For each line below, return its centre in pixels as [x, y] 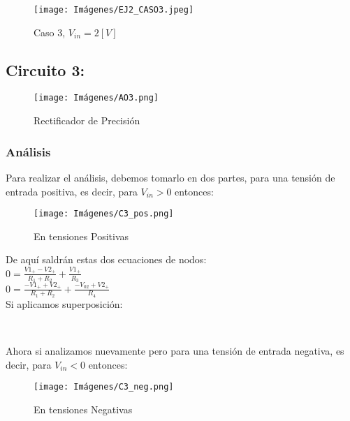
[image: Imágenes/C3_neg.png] [104, 387]
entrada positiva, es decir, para [72, 191]
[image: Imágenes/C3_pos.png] [104, 214]
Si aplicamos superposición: [64, 303]
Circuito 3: [45, 69]
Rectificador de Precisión [87, 120]
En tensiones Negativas [83, 409]
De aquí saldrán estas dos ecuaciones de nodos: [106, 259]
